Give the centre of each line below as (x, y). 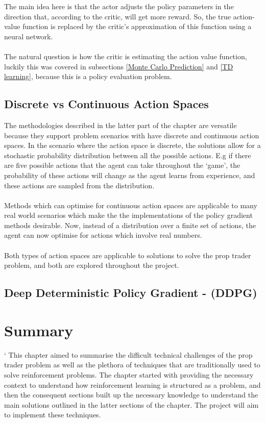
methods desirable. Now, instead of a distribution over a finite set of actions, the (130, 225)
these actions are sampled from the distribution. (79, 185)
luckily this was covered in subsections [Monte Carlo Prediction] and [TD (119, 66)
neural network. (29, 36)
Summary (39, 330)
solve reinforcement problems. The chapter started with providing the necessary (129, 374)
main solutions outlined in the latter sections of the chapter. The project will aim (131, 404)
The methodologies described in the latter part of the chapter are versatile (121, 125)
